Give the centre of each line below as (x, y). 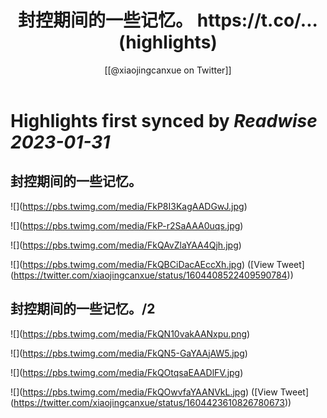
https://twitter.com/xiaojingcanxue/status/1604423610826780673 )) (152, 402)
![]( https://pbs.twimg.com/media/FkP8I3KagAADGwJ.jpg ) (129, 206)
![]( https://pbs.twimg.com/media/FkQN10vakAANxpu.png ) (130, 333)
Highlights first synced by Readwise (164, 120)
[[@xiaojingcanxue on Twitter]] (168, 70)
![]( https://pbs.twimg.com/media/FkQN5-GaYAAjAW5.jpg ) (129, 353)
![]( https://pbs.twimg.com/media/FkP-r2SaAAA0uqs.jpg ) (127, 225)
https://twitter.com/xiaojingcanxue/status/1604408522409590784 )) (153, 275)
